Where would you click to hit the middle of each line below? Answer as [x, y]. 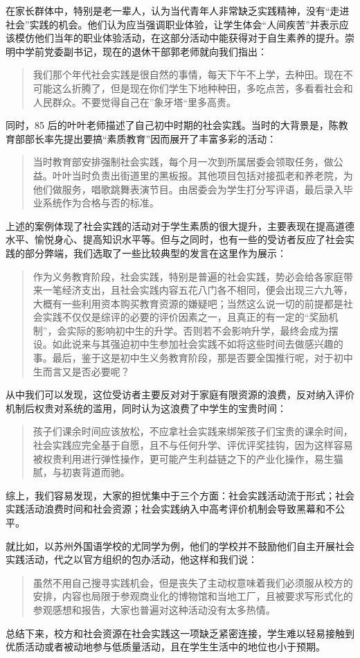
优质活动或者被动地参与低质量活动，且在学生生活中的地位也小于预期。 [165, 647]
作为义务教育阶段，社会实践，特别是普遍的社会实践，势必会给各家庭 [188, 276]
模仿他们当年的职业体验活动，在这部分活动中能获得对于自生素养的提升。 [180, 38]
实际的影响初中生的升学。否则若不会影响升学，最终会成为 [198, 330]
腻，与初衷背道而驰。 [81, 472]
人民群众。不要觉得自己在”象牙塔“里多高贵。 [135, 101]
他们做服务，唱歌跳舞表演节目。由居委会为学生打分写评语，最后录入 [188, 189]
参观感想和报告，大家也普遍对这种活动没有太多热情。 [154, 609]
